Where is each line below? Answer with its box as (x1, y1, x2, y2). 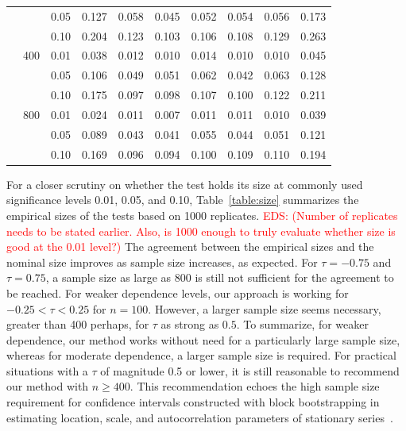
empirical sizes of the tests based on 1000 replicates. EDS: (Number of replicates (6, 206, 398, 223)
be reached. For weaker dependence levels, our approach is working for (6, 284, 349, 301)
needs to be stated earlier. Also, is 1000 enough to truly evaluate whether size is (6, 222, 396, 239)
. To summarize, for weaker (236, 316, 369, 333)
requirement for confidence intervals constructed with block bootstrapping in (6, 394, 380, 410)
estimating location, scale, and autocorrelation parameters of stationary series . (6, 409, 393, 425)
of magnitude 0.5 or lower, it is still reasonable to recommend (100, 362, 400, 379)
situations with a (6, 362, 88, 379)
